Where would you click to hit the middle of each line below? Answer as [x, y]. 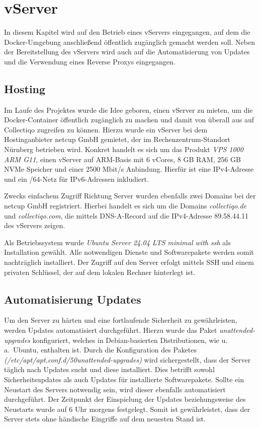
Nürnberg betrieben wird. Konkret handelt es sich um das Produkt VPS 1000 [124, 149]
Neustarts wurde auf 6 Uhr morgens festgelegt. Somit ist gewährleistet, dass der [127, 409]
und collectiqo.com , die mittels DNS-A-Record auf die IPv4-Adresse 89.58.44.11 [126, 215]
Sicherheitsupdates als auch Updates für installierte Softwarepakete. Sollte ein [124, 379]
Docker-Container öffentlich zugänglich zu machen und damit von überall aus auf [129, 120]
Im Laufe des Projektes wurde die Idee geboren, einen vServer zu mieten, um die [128, 110]
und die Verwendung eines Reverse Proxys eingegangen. [90, 61]
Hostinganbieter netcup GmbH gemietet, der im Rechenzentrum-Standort [117, 139]
